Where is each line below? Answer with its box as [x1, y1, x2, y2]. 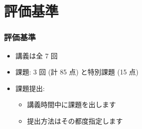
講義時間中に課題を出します [27, 99, 116, 110]
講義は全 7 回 [15, 50, 58, 60]
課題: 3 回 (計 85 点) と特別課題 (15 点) [15, 67, 139, 77]
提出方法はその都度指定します [27, 115, 123, 126]
